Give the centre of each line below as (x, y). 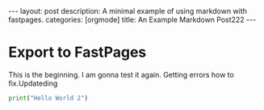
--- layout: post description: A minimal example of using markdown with (128, 11)
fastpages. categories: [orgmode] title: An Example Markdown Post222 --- (132, 19)
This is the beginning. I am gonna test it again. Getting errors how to (121, 74)
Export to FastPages (78, 52)
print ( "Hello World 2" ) (48, 98)
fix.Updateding (33, 83)
